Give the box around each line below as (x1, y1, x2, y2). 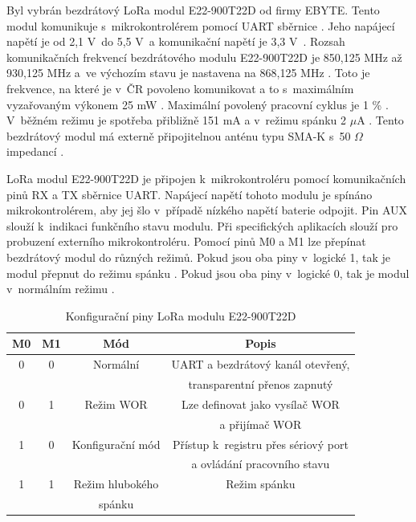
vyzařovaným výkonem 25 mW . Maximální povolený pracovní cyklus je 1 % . (6, 96, 389, 112)
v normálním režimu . (6, 280, 115, 297)
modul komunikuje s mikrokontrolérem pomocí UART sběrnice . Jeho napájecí (6, 17, 395, 34)
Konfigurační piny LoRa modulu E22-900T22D (65, 307, 296, 324)
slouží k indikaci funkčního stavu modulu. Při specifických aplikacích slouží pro (6, 217, 398, 234)
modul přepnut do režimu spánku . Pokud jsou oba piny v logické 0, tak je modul (6, 264, 410, 281)
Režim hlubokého (73, 475, 159, 492)
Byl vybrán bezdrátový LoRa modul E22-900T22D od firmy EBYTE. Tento (6, 2, 380, 18)
